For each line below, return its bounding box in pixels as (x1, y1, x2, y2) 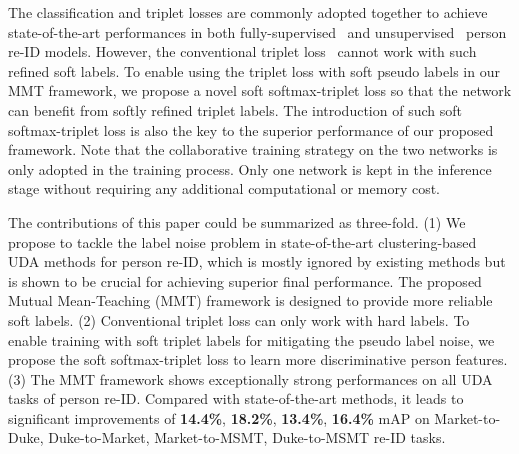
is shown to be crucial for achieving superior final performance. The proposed (8, 270, 482, 291)
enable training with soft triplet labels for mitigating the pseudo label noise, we (8, 329, 495, 350)
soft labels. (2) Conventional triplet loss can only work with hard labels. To (8, 309, 470, 330)
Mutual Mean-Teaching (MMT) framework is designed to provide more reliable (8, 290, 493, 311)
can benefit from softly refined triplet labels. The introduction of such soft (8, 99, 462, 120)
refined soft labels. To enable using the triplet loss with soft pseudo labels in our (8, 60, 500, 81)
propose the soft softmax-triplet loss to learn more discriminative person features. (8, 349, 508, 370)
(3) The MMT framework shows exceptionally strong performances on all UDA (8, 368, 493, 389)
